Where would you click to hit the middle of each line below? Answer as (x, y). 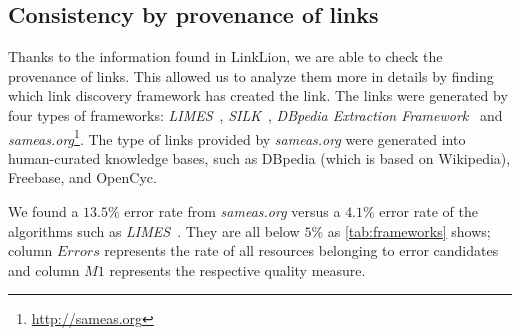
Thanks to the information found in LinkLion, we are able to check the (225, 56)
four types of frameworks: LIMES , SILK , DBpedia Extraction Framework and (255, 114)
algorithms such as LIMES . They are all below (154, 230)
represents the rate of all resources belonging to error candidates (301, 250)
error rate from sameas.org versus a (232, 211)
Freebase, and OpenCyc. (82, 177)
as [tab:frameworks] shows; (409, 230)
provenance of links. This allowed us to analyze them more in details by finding (251, 75)
